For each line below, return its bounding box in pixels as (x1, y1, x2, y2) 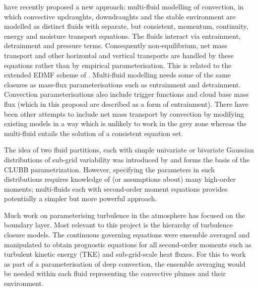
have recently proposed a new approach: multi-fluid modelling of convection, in (4, 1, 244, 11)
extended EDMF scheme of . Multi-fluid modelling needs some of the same (4, 70, 231, 80)
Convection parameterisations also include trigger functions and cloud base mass (4, 89, 249, 99)
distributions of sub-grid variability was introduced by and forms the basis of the (4, 154, 250, 164)
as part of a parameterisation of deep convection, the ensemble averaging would (4, 258, 246, 269)
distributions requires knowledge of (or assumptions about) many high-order (4, 174, 236, 184)
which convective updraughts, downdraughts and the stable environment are (4, 11, 236, 21)
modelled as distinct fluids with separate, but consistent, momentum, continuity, (4, 21, 249, 31)
